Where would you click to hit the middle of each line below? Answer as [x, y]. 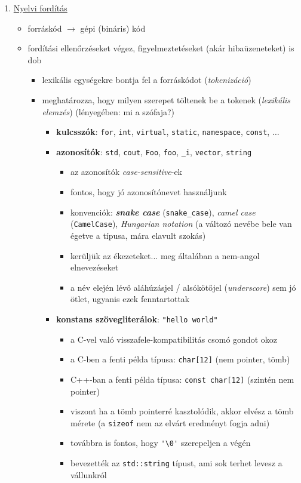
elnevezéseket [94, 267]
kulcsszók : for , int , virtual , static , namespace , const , [163, 132]
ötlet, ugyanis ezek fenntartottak [130, 299]
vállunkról [88, 474]
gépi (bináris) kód [113, 28]
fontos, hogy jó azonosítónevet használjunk [148, 192]
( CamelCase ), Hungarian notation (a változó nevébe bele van [181, 224]
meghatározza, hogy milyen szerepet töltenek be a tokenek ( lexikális [166, 99]
